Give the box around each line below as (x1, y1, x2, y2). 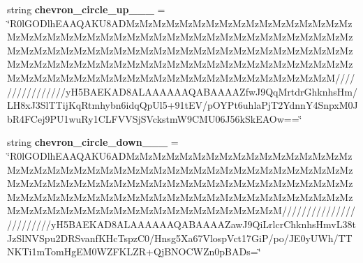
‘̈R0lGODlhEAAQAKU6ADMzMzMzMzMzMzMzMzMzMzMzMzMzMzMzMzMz (7, 148, 353, 163)
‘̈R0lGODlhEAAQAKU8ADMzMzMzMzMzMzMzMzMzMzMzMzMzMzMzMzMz (7, 15, 353, 30)
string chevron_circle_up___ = (7, 2, 165, 16)
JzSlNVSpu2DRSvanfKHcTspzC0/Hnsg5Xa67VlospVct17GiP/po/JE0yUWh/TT (7, 230, 353, 245)
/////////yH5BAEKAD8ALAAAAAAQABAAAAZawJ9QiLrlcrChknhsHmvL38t (7, 216, 356, 231)
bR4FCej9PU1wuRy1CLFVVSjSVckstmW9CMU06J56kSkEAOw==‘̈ (7, 111, 302, 126)
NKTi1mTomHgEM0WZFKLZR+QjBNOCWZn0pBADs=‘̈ (7, 244, 261, 259)
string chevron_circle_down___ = (7, 135, 179, 149)
